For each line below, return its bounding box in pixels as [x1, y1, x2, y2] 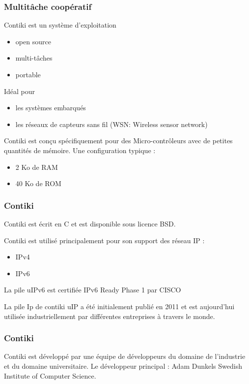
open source [15, 36, 51, 46]
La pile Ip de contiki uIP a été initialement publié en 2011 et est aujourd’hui [4, 301, 235, 311]
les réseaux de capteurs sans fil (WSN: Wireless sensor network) [15, 119, 208, 129]
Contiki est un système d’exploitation [4, 20, 116, 30]
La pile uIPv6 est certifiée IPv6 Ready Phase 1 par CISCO [4, 285, 181, 295]
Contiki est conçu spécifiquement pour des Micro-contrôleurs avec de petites [4, 135, 233, 146]
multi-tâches [15, 53, 53, 63]
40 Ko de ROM [15, 178, 61, 189]
